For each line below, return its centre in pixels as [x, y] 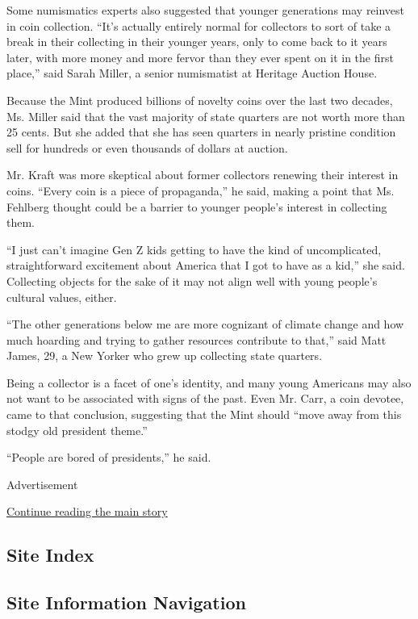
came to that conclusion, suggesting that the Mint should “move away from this [204, 414]
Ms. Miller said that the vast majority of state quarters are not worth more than [206, 116]
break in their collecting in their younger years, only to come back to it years [197, 42]
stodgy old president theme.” [77, 430]
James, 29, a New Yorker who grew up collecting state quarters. [165, 356]
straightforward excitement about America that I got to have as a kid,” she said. [206, 265]
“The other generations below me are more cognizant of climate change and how [205, 324]
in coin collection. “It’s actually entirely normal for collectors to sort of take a [199, 25]
